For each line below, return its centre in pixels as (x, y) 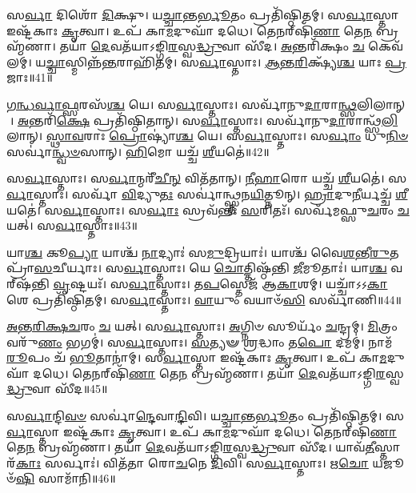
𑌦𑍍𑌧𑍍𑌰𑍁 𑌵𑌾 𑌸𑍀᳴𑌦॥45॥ (57, 389)
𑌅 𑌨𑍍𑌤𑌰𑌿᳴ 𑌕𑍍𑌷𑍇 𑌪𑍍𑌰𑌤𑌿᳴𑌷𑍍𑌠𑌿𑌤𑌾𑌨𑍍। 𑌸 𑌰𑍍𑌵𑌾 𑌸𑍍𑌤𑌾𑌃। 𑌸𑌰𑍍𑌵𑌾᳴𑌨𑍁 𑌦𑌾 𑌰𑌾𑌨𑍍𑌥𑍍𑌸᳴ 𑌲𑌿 (208, 120)
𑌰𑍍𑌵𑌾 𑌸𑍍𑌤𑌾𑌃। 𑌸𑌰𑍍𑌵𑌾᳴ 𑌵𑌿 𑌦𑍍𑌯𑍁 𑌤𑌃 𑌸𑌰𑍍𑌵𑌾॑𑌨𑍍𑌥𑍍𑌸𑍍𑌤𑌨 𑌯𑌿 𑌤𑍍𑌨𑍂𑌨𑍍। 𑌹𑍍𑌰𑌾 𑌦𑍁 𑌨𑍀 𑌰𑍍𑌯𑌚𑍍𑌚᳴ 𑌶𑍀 (207, 193)
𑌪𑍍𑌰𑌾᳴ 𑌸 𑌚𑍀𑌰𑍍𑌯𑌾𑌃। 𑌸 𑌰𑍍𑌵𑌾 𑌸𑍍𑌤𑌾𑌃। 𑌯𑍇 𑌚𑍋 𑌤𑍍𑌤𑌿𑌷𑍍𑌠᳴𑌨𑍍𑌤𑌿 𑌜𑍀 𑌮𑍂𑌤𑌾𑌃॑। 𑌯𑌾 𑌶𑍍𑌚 (197, 268)
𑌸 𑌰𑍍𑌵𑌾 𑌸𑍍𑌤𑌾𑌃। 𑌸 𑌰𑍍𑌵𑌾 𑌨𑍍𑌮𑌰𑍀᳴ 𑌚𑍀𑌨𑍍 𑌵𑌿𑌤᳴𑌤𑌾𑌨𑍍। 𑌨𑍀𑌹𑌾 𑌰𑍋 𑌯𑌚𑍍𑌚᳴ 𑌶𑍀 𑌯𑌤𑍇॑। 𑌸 (207, 178)
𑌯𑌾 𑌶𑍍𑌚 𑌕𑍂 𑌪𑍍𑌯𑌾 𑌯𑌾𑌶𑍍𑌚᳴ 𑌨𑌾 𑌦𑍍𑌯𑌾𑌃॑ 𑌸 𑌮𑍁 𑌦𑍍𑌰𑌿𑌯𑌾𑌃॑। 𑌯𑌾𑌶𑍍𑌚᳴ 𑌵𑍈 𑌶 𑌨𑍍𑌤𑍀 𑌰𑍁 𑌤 (203, 252)
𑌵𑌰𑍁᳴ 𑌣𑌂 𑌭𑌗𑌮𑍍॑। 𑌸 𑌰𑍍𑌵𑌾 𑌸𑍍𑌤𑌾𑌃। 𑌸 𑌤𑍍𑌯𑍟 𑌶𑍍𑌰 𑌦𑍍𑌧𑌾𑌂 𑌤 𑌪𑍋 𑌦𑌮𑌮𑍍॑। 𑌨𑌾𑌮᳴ (200, 341)
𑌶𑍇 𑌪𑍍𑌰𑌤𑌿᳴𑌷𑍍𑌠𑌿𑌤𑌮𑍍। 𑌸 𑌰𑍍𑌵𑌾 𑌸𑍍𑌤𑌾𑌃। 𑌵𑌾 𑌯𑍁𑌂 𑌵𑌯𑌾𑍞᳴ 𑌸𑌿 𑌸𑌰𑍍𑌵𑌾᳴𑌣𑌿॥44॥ (204, 299)
